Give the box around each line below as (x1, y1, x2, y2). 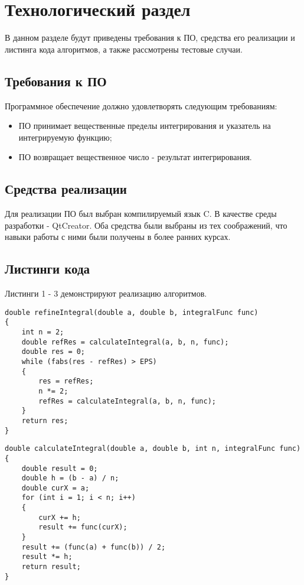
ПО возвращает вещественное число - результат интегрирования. (18, 151, 252, 163)
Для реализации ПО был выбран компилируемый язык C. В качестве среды (5, 207, 277, 220)
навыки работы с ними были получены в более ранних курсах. (5, 230, 231, 243)
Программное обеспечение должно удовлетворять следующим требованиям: (5, 99, 277, 112)
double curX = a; (21, 483, 90, 492)
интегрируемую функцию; (18, 131, 112, 143)
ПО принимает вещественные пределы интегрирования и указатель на (18, 119, 271, 132)
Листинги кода (5, 259, 90, 278)
